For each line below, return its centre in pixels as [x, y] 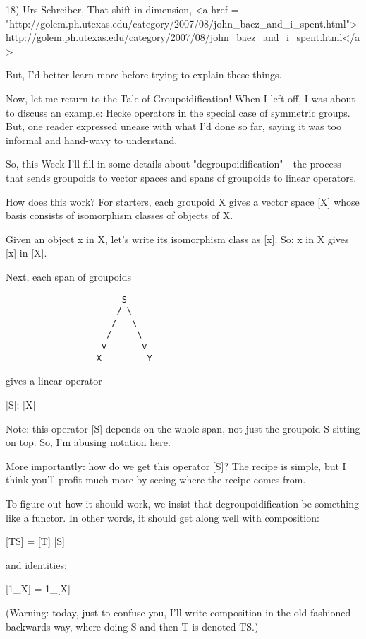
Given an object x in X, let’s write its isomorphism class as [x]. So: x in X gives [177, 239]
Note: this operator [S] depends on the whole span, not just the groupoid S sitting [183, 428]
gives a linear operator [54, 381]
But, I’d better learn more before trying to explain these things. [144, 75]
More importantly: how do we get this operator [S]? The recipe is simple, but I [176, 465]
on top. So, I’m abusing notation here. [88, 442]
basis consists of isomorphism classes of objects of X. [120, 215]
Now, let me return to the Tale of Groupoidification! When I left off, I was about [181, 98]
